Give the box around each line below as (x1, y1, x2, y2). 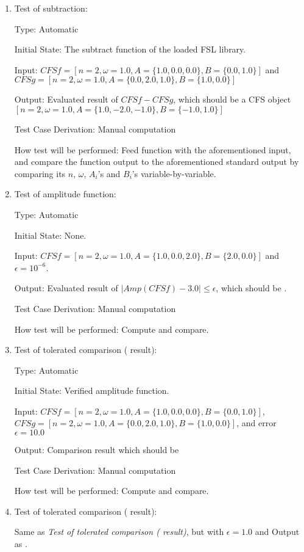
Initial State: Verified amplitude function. (14, 384, 169, 397)
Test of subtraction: (14, 2, 88, 14)
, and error (236, 416, 277, 429)
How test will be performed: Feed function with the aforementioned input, (14, 143, 291, 156)
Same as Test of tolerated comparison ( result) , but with (14, 525, 224, 538)
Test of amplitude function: (14, 187, 116, 200)
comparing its (14, 167, 66, 180)
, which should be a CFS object (173, 93, 291, 106)
